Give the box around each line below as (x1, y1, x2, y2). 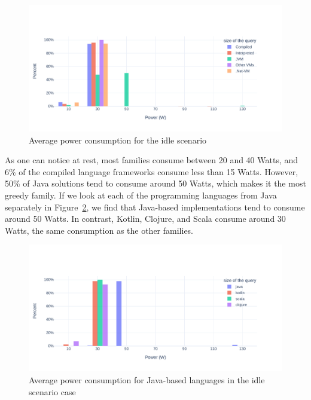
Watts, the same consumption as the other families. (5, 224, 194, 236)
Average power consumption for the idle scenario (29, 133, 207, 146)
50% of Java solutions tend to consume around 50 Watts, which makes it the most (5, 177, 306, 190)
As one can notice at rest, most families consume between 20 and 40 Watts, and (5, 154, 298, 166)
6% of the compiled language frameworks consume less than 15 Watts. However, (5, 165, 298, 178)
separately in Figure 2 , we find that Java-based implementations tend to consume (5, 200, 305, 213)
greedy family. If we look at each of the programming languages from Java (5, 188, 277, 201)
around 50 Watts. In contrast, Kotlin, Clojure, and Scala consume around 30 (5, 212, 286, 225)
